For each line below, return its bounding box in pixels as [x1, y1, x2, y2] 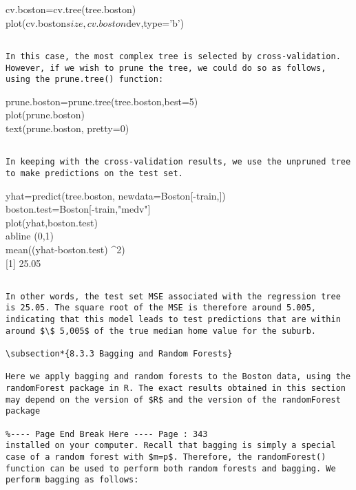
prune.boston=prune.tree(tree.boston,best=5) [6, 94, 198, 108]
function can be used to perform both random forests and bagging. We [6, 463, 336, 473]
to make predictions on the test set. [6, 168, 183, 178]
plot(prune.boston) [6, 107, 85, 122]
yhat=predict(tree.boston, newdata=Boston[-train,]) [6, 188, 226, 202]
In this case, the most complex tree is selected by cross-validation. [6, 51, 341, 61]
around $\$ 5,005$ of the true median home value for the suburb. [6, 326, 317, 336]
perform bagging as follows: [6, 475, 139, 485]
